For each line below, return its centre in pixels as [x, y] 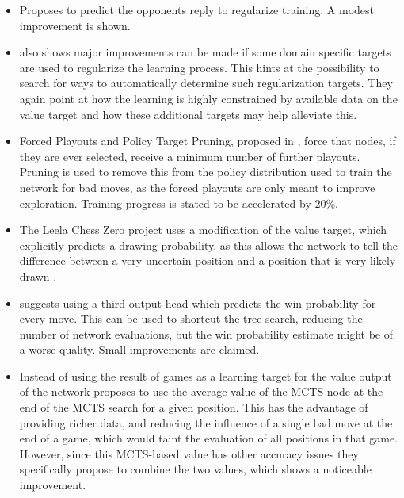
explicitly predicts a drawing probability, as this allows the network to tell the [209, 245]
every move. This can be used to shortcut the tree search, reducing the [191, 318]
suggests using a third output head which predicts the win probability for [198, 303]
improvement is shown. [75, 25]
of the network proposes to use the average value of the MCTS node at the [201, 391]
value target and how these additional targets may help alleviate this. [188, 114]
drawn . [38, 276]
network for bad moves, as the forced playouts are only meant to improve [197, 187]
